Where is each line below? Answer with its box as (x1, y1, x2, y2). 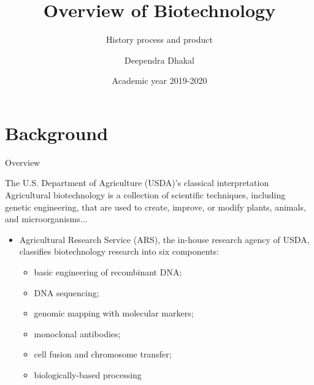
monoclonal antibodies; (34, 327, 121, 340)
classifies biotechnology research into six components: (19, 245, 220, 258)
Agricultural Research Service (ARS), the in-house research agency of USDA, (19, 233, 310, 245)
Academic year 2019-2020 (112, 74, 207, 87)
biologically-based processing (34, 368, 142, 381)
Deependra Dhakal (124, 53, 194, 66)
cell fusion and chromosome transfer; (34, 348, 172, 361)
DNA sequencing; (34, 286, 99, 299)
